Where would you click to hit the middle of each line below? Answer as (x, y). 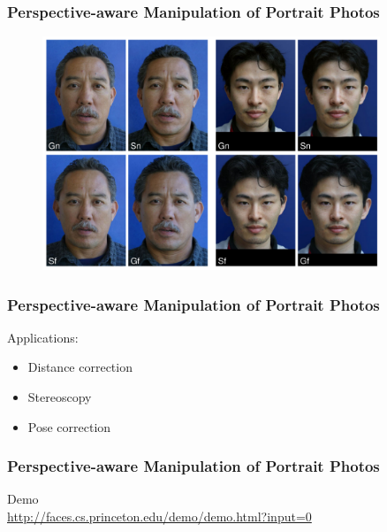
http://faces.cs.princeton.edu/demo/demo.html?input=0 (159, 517)
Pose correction (69, 426)
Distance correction (80, 367)
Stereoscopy (60, 397)
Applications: (43, 337)
